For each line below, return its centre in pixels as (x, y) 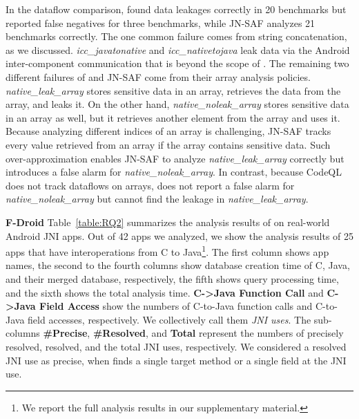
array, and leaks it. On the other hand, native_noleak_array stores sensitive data (177, 104)
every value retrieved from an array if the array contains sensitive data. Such (168, 144)
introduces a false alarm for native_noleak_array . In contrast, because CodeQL (174, 172)
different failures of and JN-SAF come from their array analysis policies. (158, 76)
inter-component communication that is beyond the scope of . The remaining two (177, 63)
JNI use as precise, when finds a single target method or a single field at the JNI (176, 360)
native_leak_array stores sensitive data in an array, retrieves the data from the (173, 90)
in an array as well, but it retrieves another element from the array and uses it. (173, 117)
